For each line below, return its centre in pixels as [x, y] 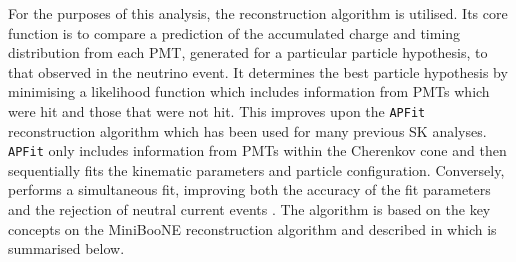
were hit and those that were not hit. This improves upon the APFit [217, 110]
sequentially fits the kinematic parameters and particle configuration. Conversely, [256, 169]
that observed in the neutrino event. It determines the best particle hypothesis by [258, 71]
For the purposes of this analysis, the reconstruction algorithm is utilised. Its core [258, 13]
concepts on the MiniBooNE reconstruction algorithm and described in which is [252, 228]
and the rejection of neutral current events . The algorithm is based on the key [249, 209]
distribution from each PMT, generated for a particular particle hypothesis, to [248, 52]
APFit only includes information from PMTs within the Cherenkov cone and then [257, 150]
